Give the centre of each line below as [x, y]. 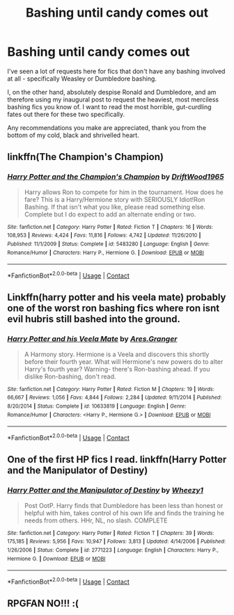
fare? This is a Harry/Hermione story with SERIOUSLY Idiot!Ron [115, 199]
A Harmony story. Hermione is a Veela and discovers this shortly [117, 354]
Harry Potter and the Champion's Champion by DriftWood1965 [116, 177]
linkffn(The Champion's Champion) [85, 157]
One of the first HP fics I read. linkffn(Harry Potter [117, 460]
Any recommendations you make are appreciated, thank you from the [107, 127]
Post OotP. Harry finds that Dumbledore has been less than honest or [124, 505]
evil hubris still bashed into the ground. [94, 319]
